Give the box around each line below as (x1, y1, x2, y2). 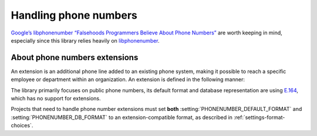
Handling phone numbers (11, 9, 138, 22)
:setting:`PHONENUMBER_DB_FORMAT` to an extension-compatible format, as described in (11, 114, 233, 121)
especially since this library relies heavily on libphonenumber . (11, 37, 160, 44)
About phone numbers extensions (11, 53, 139, 62)
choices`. (11, 122, 33, 129)
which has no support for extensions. (11, 95, 101, 102)
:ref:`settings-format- (234, 114, 285, 121)
